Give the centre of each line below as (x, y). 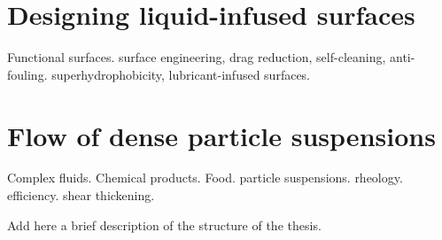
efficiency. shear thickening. (81, 195)
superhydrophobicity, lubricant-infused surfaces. (181, 74)
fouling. (27, 74)
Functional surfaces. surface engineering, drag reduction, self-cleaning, (197, 57)
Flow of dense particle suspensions (221, 135)
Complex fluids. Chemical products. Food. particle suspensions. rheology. (205, 178)
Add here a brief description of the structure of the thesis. (164, 225)
